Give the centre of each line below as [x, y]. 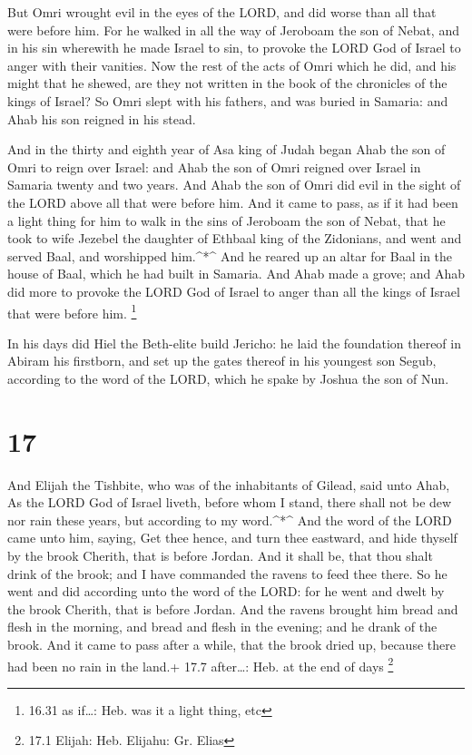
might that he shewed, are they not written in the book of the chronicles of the [227, 83]
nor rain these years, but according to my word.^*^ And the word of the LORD [230, 520]
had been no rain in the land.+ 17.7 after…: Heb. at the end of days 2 [201, 664]
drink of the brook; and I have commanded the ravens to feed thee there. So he [227, 573]
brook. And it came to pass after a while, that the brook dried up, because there [231, 644]
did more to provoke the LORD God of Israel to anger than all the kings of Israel [234, 291]
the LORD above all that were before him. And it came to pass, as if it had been [233, 202]
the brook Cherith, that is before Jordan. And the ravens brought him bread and [233, 608]
